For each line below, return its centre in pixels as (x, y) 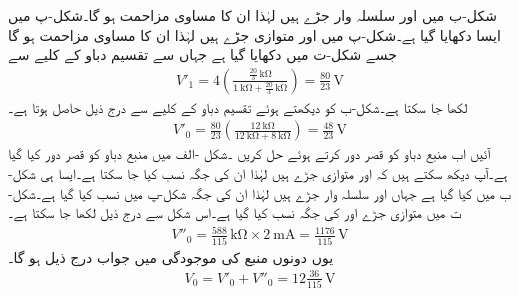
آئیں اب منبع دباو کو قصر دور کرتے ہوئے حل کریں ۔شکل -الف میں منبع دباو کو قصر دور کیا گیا (249, 153)
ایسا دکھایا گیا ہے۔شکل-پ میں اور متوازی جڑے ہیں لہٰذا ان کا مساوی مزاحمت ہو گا (254, 34)
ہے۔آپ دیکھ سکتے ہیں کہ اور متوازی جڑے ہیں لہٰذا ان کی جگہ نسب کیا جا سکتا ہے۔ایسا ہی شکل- (258, 173)
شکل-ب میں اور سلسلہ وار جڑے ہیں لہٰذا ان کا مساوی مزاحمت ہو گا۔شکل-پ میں (252, 15)
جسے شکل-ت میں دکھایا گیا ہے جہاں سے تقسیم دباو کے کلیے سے (202, 54)
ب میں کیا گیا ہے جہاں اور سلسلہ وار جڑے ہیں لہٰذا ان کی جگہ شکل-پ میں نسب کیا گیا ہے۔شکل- (259, 192)
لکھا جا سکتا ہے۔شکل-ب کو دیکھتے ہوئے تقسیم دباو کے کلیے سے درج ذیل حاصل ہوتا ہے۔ (238, 106)
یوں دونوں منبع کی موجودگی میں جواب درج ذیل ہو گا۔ (171, 256)
